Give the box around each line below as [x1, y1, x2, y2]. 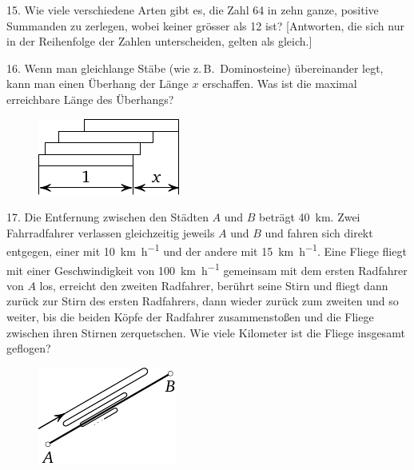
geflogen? [6, 340, 51, 356]
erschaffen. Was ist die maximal [202, 75, 357, 92]
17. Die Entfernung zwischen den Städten [6, 209, 209, 225]
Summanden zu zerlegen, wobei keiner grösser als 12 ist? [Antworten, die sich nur [6, 17, 404, 34]
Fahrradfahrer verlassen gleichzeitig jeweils [6, 224, 215, 241]
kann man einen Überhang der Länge [6, 75, 189, 92]
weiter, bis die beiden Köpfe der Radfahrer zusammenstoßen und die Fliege [6, 309, 374, 325]
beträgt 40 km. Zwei [259, 209, 360, 225]
